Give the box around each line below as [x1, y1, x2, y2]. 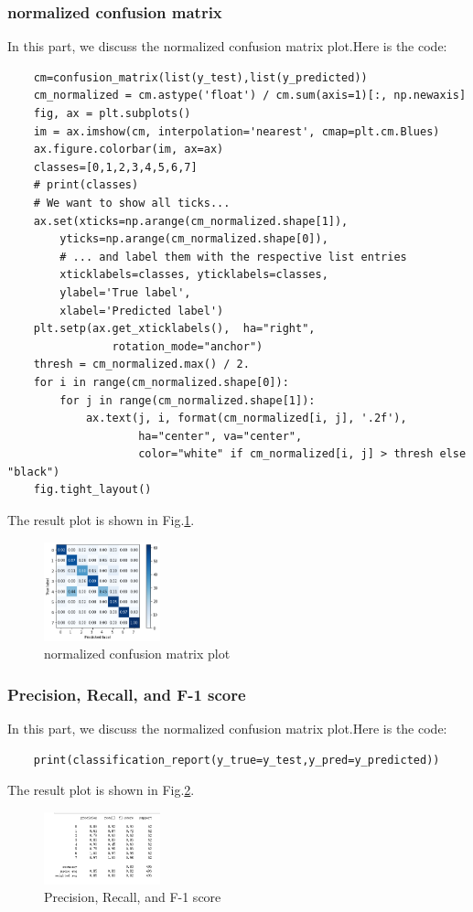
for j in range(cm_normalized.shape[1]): [59, 393, 316, 407]
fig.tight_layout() [33, 483, 152, 497]
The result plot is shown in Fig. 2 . [7, 780, 195, 799]
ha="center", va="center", [138, 429, 303, 443]
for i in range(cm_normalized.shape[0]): [33, 375, 289, 389]
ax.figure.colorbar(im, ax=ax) [33, 143, 224, 156]
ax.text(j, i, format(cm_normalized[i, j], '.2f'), [85, 412, 407, 425]
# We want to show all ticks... [33, 196, 231, 209]
